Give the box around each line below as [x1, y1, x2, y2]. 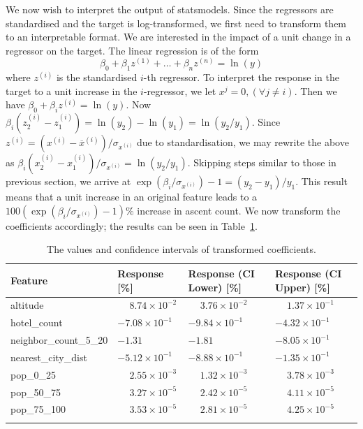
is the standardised [56, 70, 138, 85]
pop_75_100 [10, 402, 66, 416]
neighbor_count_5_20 [10, 333, 108, 347]
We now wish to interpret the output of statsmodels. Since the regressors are [6, 2, 334, 16]
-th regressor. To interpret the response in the [143, 70, 339, 85]
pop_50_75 [10, 384, 61, 399]
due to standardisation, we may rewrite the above [136, 135, 349, 150]
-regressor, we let [143, 83, 216, 98]
